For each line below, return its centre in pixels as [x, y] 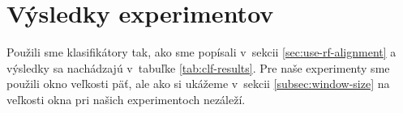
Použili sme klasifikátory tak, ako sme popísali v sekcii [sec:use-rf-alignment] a [201, 52]
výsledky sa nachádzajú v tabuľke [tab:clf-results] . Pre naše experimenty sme [198, 67]
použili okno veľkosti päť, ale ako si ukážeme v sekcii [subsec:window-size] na [198, 84]
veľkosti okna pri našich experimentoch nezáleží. [126, 99]
